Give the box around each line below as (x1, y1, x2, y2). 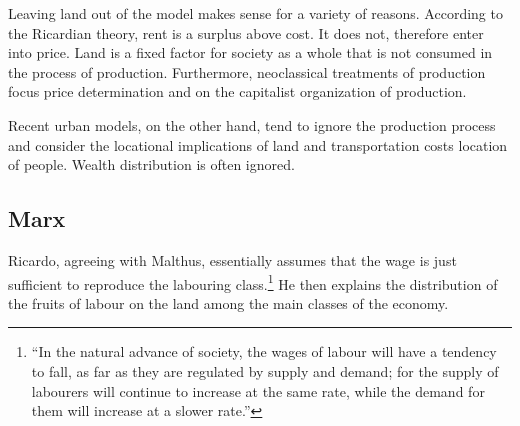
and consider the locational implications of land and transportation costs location (8, 134, 508, 155)
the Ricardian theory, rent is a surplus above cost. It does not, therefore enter (8, 22, 484, 43)
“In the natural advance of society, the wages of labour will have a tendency (31, 341, 497, 362)
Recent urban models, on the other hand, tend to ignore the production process (8, 114, 496, 135)
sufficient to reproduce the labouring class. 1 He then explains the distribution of (8, 270, 498, 294)
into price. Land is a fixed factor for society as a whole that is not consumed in (8, 42, 493, 63)
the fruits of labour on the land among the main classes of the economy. (8, 292, 449, 313)
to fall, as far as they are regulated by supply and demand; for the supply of (31, 360, 499, 381)
